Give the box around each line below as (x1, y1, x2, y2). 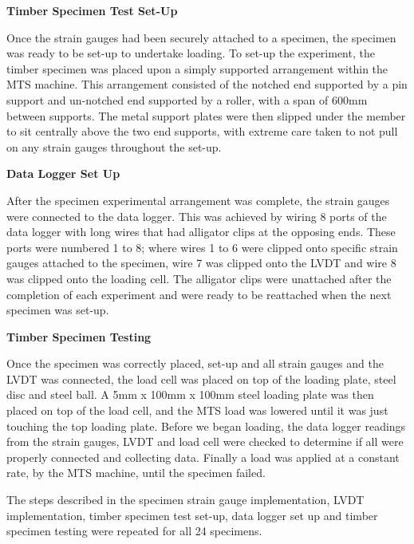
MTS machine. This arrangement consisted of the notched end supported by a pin (6, 76, 408, 93)
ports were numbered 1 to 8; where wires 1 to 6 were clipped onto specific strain (6, 238, 398, 255)
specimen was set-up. (6, 302, 109, 318)
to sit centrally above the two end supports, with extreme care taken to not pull (6, 123, 398, 140)
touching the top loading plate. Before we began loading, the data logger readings (6, 417, 406, 434)
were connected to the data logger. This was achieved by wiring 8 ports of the (6, 207, 387, 224)
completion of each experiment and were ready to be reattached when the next (6, 286, 392, 302)
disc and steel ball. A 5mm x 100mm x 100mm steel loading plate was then (6, 386, 374, 403)
